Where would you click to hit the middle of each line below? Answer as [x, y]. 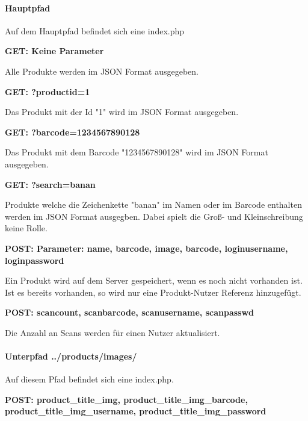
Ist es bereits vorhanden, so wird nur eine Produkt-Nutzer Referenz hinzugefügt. [153, 292]
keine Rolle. [26, 228]
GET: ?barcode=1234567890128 [72, 132]
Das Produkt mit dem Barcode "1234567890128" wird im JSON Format [137, 152]
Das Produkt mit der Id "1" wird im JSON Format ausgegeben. [122, 112]
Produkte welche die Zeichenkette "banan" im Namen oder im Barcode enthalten [153, 204]
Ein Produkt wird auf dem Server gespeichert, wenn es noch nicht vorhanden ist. [154, 280]
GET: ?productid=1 [48, 91]
